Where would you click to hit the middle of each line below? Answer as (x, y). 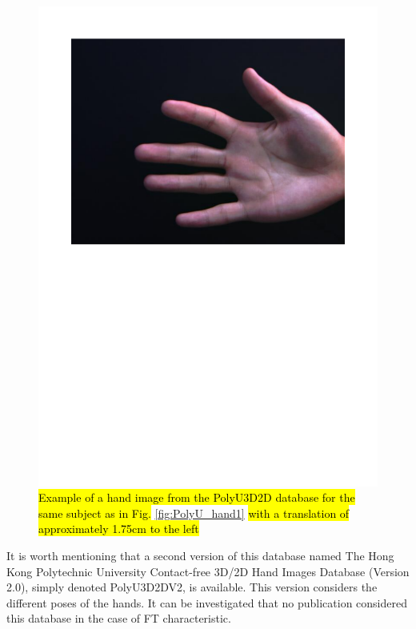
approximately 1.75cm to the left (119, 529)
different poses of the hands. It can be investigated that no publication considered (207, 602)
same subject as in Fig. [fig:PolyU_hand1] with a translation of (194, 513)
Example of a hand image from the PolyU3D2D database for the (197, 497)
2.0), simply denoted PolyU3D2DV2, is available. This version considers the (192, 587)
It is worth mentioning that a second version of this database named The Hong (200, 556)
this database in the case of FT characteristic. (119, 618)
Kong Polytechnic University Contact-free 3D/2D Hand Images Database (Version (208, 571)
